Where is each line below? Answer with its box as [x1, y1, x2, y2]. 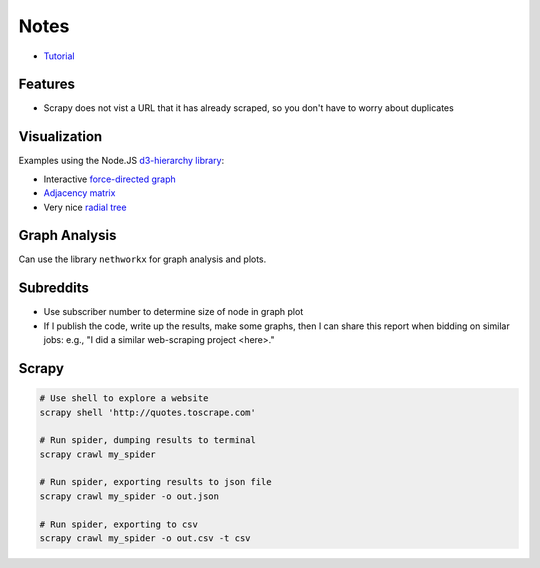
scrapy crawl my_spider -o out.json [39, 490, 220, 502]
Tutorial [43, 50, 75, 62]
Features [18, 76, 75, 93]
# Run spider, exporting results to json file [39, 476, 272, 488]
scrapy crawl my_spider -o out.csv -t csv [39, 533, 251, 544]
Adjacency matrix [43, 187, 116, 199]
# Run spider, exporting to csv [39, 518, 199, 530]
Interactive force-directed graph [43, 173, 177, 185]
